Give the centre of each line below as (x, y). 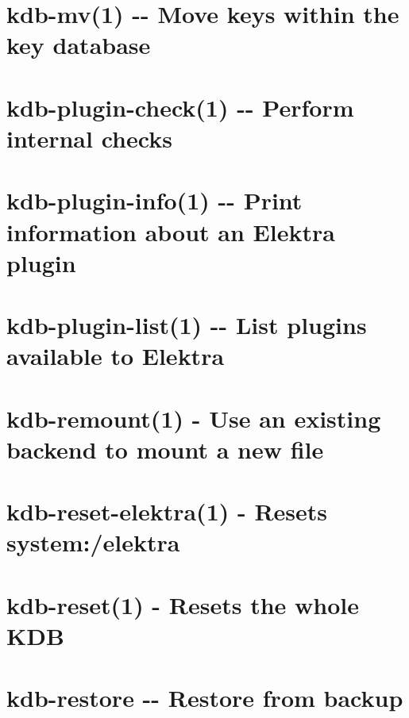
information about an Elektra (171, 231)
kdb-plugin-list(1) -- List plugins (187, 325)
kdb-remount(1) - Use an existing (194, 418)
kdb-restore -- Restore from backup (205, 698)
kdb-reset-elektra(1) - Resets (167, 511)
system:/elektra (93, 542)
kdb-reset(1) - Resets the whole (183, 604)
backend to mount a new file (165, 449)
